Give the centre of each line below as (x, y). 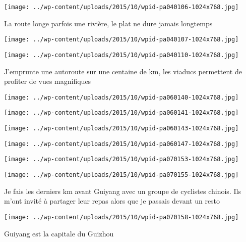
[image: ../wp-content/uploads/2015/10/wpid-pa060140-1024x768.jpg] (121, 97)
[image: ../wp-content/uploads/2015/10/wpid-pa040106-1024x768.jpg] (121, 7)
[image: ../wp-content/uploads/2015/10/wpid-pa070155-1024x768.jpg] (121, 175)
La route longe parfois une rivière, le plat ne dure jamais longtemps (108, 23)
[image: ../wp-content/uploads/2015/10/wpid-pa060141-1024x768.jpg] (121, 113)
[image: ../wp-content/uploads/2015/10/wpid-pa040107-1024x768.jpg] (121, 40)
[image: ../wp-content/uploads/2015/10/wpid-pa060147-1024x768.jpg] (121, 144)
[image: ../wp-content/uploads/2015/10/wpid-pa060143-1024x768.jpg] (121, 129)
